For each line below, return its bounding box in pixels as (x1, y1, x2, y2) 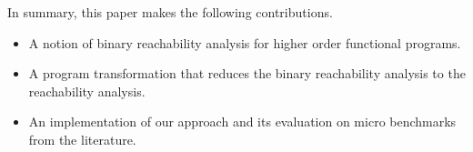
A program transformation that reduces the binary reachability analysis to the (28, 64, 466, 83)
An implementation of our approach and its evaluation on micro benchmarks (28, 112, 457, 131)
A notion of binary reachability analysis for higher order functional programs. (28, 33, 461, 52)
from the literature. (28, 129, 136, 148)
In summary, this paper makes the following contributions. (7, 3, 333, 21)
